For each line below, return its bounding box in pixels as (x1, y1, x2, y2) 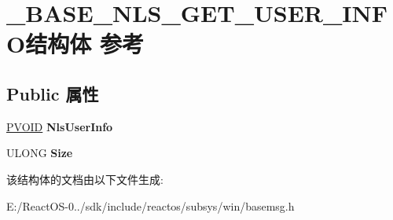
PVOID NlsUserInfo (6, 118, 113, 134)
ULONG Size (6, 145, 73, 161)
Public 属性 (6, 81, 99, 105)
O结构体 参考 (6, 27, 144, 60)
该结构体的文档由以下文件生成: (6, 170, 163, 187)
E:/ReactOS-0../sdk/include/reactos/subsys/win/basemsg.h (6, 197, 295, 214)
